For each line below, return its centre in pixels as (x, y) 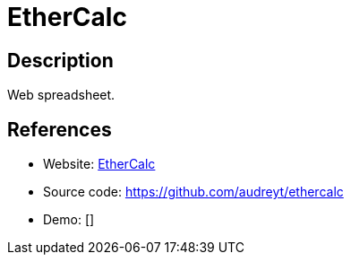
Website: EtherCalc (99, 164)
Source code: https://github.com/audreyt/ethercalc (193, 192)
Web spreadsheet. (61, 95)
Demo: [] (69, 220)
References (60, 129)
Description (60, 60)
